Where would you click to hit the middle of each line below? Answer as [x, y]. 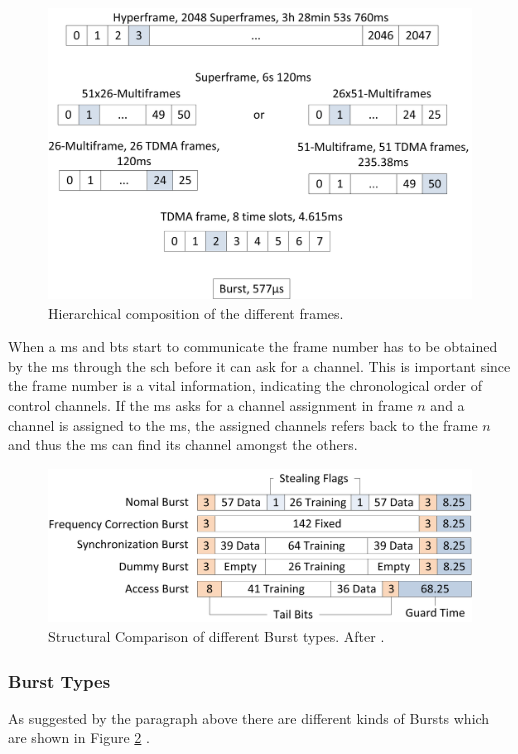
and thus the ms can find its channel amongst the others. [183, 444]
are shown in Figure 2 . [79, 737]
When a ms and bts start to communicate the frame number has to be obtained [253, 346]
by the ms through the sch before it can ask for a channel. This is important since [259, 365]
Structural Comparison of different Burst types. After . [216, 636]
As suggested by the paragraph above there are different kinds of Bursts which [249, 717]
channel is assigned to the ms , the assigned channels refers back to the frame [243, 424]
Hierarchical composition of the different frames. [196, 312]
